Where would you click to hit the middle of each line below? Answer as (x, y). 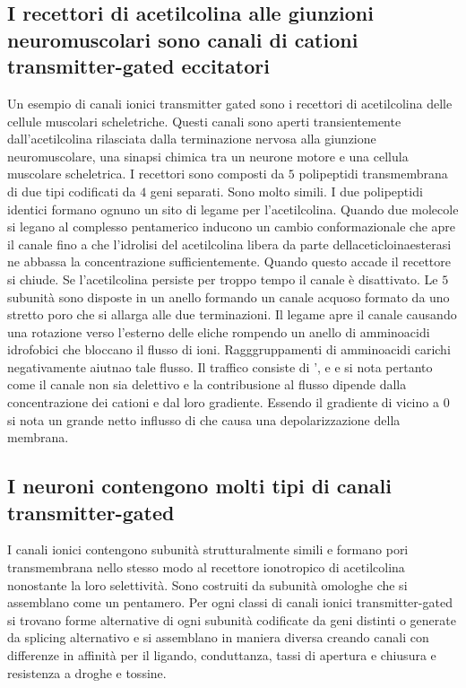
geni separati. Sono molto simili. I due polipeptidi (286, 191)
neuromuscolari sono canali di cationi (183, 39)
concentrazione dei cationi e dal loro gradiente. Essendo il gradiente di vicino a (223, 402)
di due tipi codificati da (72, 191)
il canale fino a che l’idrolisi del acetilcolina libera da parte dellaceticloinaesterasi (229, 244)
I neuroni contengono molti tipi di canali (199, 486)
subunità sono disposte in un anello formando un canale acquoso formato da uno (229, 296)
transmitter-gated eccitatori (138, 66)
